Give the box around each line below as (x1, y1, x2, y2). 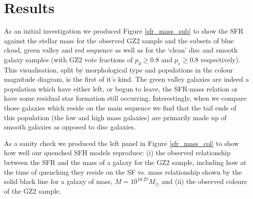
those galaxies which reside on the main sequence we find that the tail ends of (4, 103, 236, 113)
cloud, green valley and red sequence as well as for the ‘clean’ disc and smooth (4, 45, 238, 55)
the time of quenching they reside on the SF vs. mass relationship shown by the (4, 166, 242, 177)
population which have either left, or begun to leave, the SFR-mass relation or (4, 83, 238, 93)
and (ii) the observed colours (161, 176, 247, 186)
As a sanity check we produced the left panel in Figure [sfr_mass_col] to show (4, 138, 239, 148)
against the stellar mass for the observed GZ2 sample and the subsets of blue (4, 35, 234, 45)
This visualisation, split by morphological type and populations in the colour (4, 64, 233, 74)
